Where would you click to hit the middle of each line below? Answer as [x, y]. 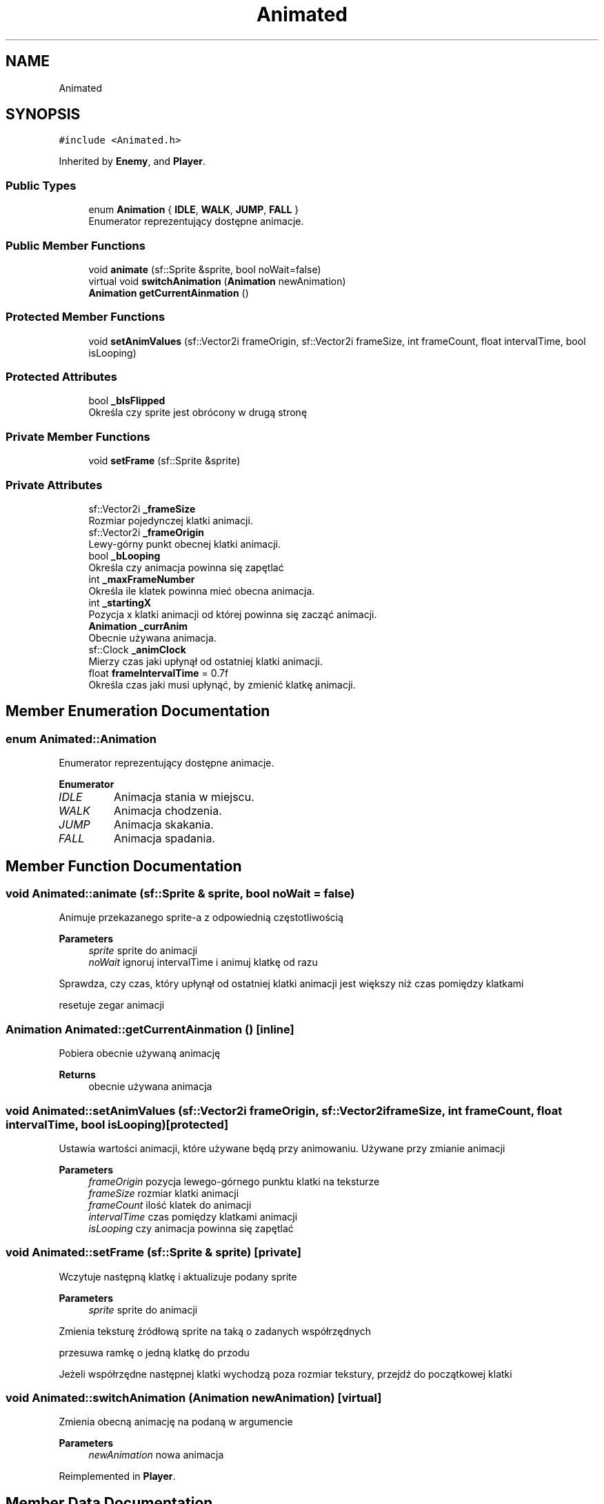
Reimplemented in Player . [117, 1476]
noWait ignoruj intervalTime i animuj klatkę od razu [203, 962]
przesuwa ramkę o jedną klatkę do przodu [154, 1352]
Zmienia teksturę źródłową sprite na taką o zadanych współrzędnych [215, 1331]
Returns [77, 1075]
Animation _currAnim [138, 626]
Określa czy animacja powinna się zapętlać [186, 567]
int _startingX [120, 602]
